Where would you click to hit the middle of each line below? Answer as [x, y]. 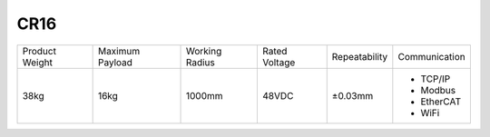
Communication [432, 56]
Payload [115, 62]
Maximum [119, 51]
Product [39, 51]
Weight [38, 62]
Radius [200, 62]
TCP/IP [436, 79]
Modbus [438, 90]
